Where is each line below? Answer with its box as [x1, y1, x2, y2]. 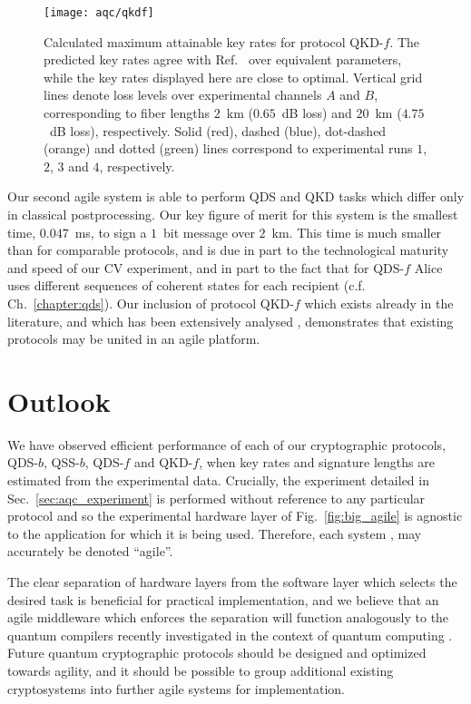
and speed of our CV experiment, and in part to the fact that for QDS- [7, 258, 405, 277]
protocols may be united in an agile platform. [7, 329, 260, 348]
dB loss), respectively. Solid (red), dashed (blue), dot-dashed [49, 121, 387, 140]
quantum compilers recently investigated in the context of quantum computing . [7, 625, 453, 644]
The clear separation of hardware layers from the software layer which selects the [7, 572, 457, 592]
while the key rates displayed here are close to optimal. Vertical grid [44, 67, 423, 86]
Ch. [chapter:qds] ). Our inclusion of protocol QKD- [7, 293, 294, 312]
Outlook [7, 382, 111, 419]
